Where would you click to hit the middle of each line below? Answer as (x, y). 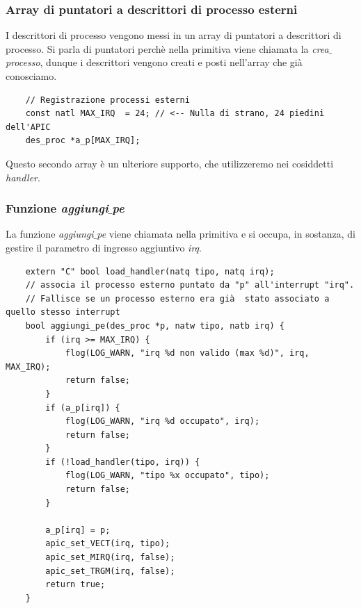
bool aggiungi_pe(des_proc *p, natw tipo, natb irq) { (155, 326)
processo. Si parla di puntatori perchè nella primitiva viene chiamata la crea (167, 48)
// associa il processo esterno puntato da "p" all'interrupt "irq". (190, 285)
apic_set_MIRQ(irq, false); (110, 558)
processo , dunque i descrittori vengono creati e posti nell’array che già (154, 62)
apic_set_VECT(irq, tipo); (108, 544)
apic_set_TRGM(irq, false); (110, 571)
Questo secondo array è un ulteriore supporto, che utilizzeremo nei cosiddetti (170, 163)
